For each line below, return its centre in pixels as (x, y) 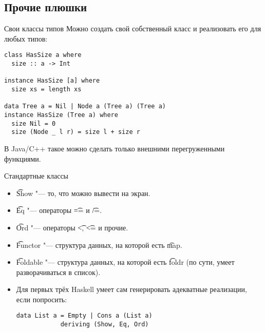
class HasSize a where (43, 55)
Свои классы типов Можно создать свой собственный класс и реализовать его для (133, 28)
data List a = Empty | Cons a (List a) (84, 316)
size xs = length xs (46, 90)
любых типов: (26, 38)
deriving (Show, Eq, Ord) (105, 325)
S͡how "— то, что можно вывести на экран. (83, 193)
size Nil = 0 (34, 123)
